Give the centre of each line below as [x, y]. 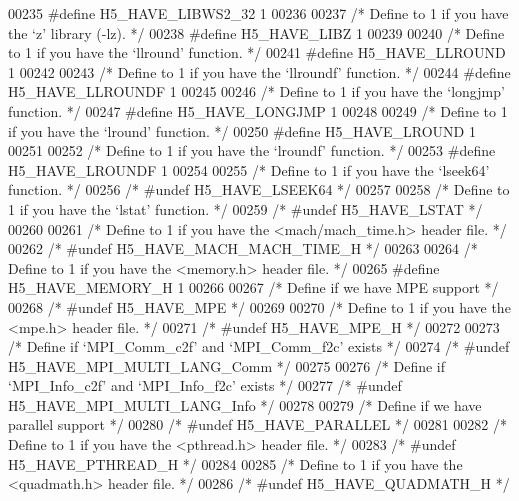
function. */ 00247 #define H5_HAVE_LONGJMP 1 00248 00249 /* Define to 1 [258, 110]
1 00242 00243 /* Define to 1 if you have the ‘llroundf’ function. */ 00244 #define [259, 71]
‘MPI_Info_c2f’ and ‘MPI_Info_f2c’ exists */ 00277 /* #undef [205, 385]
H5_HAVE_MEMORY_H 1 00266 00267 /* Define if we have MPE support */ [253, 287]
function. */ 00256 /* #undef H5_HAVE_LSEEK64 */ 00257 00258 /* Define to [259, 189]
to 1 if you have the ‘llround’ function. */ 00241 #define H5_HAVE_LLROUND [257, 52]
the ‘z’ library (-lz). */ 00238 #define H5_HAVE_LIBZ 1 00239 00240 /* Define [256, 32]
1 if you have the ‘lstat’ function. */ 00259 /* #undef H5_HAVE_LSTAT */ [245, 208]
